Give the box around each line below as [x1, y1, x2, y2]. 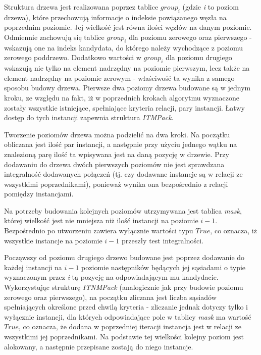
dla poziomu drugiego [166, 52, 232, 63]
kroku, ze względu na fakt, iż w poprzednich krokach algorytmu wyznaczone [4, 92, 240, 103]
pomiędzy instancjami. [4, 188, 74, 199]
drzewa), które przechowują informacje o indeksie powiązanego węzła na [4, 12, 227, 22]
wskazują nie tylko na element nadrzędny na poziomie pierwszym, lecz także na [4, 63, 250, 73]
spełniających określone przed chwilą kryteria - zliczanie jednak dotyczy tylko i [4, 301, 248, 312]
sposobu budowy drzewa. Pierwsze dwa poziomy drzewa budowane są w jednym [4, 82, 251, 93]
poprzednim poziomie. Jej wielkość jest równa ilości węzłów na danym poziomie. [4, 22, 252, 32]
